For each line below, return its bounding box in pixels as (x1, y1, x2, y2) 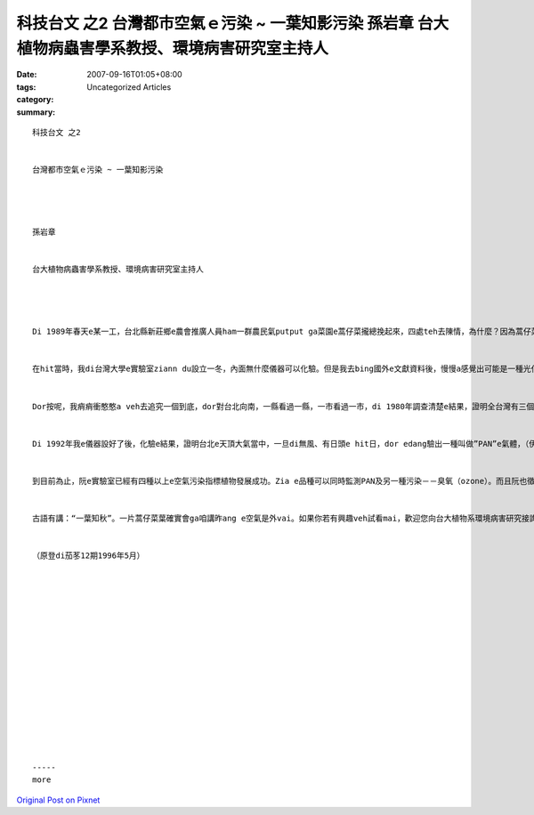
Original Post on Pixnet (16, 795, 101, 805)
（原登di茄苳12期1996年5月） (32, 551, 145, 561)
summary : (16, 107, 56, 117)
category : (16, 94, 54, 105)
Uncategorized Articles (86, 81, 172, 93)
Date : (16, 69, 37, 80)
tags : (16, 81, 36, 93)
